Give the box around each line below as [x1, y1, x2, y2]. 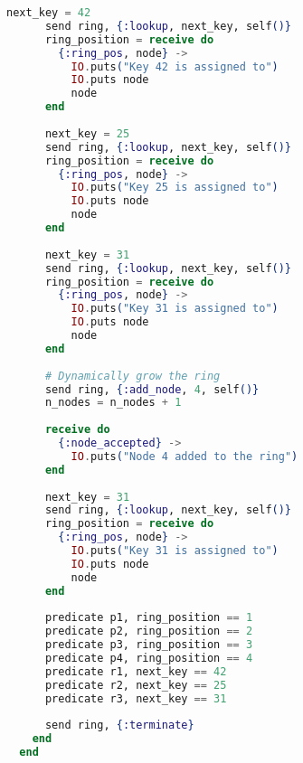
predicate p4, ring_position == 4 [44, 652, 253, 664]
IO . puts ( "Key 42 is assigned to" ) [71, 60, 279, 73]
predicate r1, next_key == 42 [44, 664, 227, 678]
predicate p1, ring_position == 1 [44, 611, 253, 625]
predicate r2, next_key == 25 [44, 678, 227, 692]
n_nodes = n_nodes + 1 [44, 396, 182, 410]
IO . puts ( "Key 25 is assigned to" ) [71, 181, 279, 194]
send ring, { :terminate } [44, 719, 194, 732]
